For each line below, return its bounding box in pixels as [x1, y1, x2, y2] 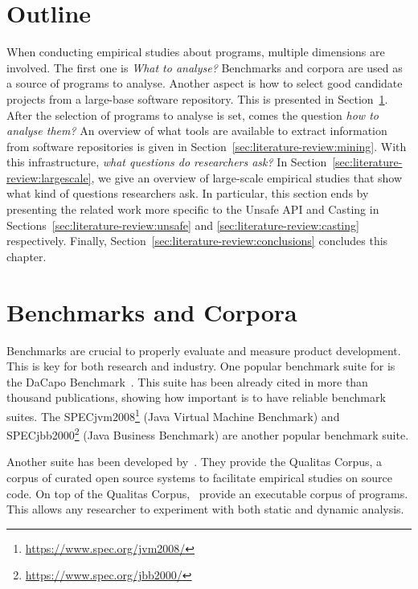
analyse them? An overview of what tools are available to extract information [6, 122, 387, 139]
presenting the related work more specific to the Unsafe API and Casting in [6, 201, 379, 218]
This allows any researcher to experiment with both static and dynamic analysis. [6, 501, 404, 517]
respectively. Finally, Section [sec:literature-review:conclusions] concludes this [6, 232, 388, 249]
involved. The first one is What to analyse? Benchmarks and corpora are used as [6, 59, 403, 76]
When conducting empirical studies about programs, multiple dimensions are [6, 43, 385, 60]
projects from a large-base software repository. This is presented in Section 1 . [6, 90, 388, 107]
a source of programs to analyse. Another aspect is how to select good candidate [6, 75, 403, 92]
